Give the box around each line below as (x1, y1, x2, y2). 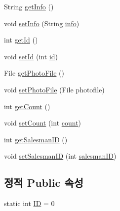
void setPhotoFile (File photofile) (4, 84, 105, 94)
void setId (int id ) (4, 51, 58, 61)
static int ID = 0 (4, 198, 55, 209)
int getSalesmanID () (4, 134, 68, 144)
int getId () (4, 35, 38, 45)
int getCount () (4, 101, 50, 111)
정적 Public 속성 (4, 175, 83, 190)
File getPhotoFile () (4, 68, 64, 78)
